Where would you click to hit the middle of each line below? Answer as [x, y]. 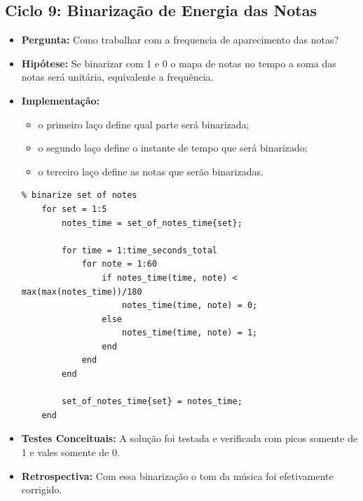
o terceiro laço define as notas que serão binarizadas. [151, 171]
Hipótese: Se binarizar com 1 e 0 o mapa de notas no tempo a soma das [179, 63]
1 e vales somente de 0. [70, 452]
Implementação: [60, 100]
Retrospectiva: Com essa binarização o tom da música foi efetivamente [177, 475]
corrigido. [42, 489]
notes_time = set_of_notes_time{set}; [152, 223]
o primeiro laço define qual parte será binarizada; [144, 124]
